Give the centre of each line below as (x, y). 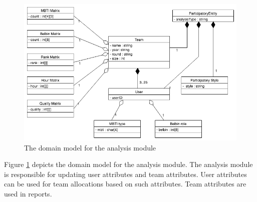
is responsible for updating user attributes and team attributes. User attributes (125, 174)
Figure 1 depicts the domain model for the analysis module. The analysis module (128, 164)
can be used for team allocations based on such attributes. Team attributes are (125, 184)
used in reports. (28, 193)
